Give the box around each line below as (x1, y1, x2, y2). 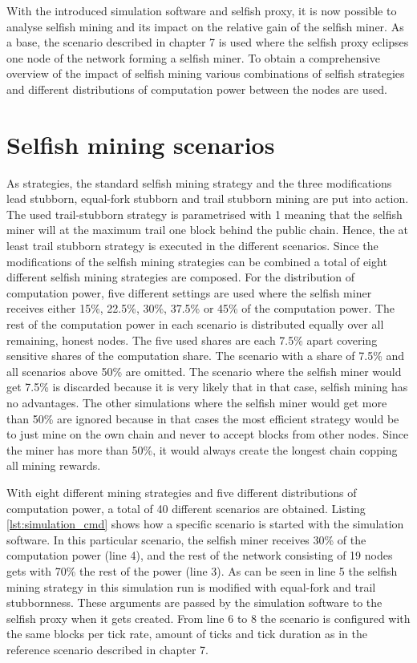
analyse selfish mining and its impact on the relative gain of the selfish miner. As (6, 18, 404, 34)
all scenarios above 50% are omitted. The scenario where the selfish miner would (6, 362, 402, 379)
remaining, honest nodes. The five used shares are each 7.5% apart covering (6, 331, 378, 348)
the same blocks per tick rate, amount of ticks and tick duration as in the (6, 625, 367, 642)
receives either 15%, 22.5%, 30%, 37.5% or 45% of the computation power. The (6, 300, 395, 317)
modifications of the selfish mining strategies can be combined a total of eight (6, 253, 387, 269)
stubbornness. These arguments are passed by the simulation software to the (6, 594, 383, 611)
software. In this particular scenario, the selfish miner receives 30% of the (6, 531, 366, 548)
